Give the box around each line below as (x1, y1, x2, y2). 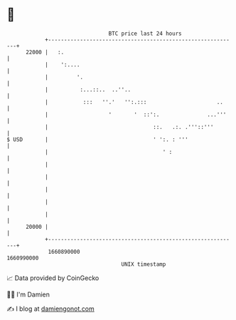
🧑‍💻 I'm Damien (6, 290, 50, 299)
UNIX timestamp (121, 260, 166, 268)
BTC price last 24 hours (108, 30, 182, 37)
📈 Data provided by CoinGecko (6, 274, 100, 282)
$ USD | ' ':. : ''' (6, 135, 189, 143)
